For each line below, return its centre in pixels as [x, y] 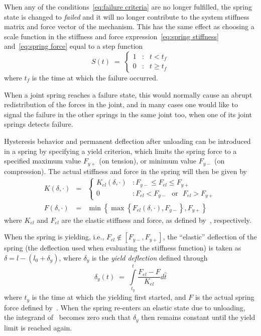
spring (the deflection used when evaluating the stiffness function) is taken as [123, 248]
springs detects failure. [39, 124]
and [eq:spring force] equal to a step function [74, 46]
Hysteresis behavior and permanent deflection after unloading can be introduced [127, 141]
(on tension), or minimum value [148, 161]
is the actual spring [225, 297]
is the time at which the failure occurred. [95, 77]
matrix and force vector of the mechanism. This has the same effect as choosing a [129, 26]
